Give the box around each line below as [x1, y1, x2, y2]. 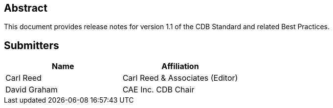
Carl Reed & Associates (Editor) [122, 73, 238, 83]
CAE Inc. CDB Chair [122, 85, 195, 95]
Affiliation [161, 61, 199, 72]
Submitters [4, 39, 59, 52]
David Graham [5, 85, 58, 95]
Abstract [4, 2, 47, 14]
